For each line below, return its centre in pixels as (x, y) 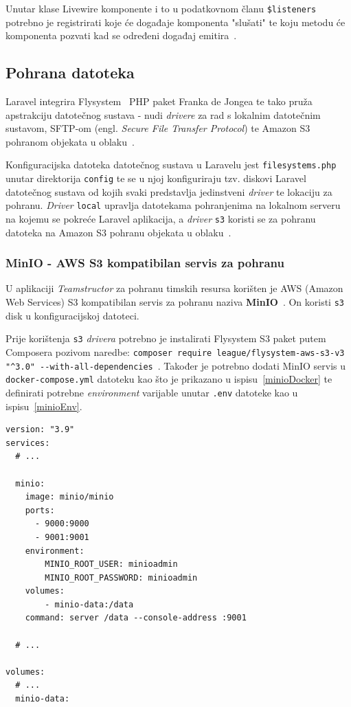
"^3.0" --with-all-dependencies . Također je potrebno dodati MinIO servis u (176, 365)
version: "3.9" (40, 430)
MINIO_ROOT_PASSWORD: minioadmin (121, 577)
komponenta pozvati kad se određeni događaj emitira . (121, 35)
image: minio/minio (69, 497)
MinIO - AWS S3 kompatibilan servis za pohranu (145, 263)
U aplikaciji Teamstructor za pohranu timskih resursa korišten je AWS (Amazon (174, 288)
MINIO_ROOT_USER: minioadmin (111, 564)
